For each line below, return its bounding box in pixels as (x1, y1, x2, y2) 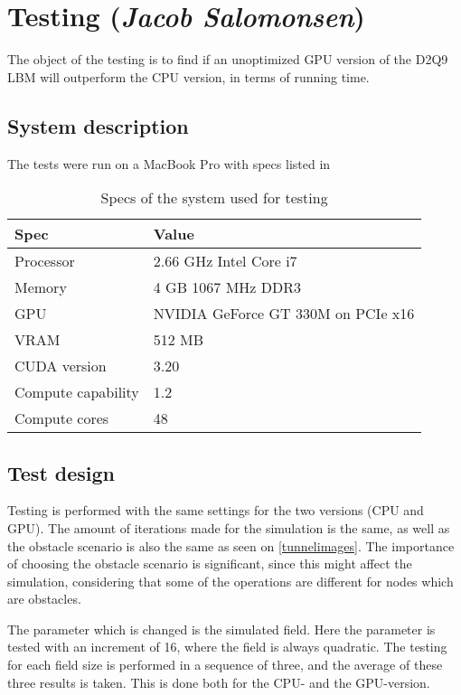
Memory (14, 277, 67, 298)
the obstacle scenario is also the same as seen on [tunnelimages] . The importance (7, 536, 455, 555)
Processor (14, 250, 75, 272)
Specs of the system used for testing (100, 187, 328, 209)
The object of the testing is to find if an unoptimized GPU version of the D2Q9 (7, 50, 448, 69)
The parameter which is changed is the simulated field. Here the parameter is (7, 619, 436, 638)
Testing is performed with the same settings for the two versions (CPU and (7, 501, 424, 520)
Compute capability (14, 381, 139, 403)
